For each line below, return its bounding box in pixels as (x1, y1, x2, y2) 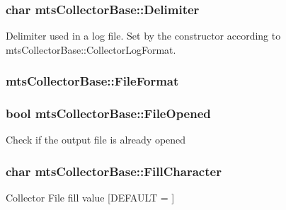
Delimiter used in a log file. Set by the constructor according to (6, 28, 281, 43)
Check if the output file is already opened (6, 132, 186, 147)
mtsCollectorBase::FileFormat (6, 72, 179, 90)
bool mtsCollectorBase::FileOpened (6, 105, 211, 122)
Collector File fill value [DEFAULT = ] (6, 190, 175, 205)
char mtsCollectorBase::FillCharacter (6, 162, 222, 180)
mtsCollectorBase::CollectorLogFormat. (6, 42, 176, 57)
